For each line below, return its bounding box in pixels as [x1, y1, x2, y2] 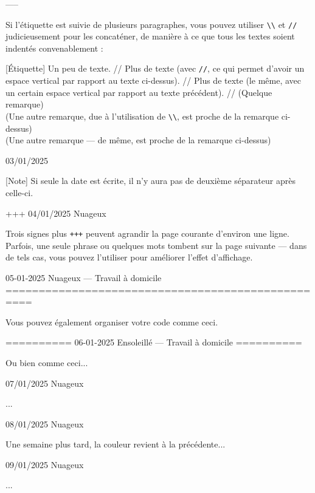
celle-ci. [5, 186, 33, 199]
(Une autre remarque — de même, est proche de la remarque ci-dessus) [5, 134, 271, 146]
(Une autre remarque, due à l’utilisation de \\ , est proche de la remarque [5, 109, 279, 122]
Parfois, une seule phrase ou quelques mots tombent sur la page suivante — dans [5, 239, 307, 251]
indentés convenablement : [5, 41, 103, 54]
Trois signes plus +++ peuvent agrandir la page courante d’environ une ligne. [5, 227, 289, 240]
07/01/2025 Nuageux [5, 376, 84, 389]
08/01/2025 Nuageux [5, 417, 84, 430]
